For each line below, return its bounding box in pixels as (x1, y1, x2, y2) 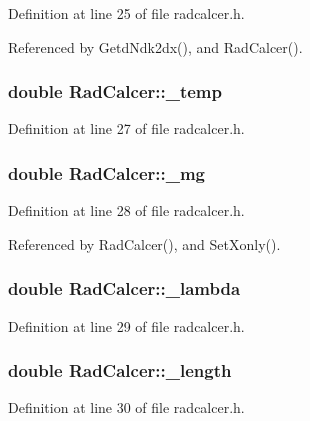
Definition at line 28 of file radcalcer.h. (8, 200, 245, 221)
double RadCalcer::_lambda (8, 276, 241, 301)
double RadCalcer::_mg (8, 160, 206, 185)
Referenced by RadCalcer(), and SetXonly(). (8, 233, 281, 254)
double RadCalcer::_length (8, 358, 232, 383)
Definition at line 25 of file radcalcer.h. (8, 3, 245, 23)
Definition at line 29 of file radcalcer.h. (8, 315, 245, 336)
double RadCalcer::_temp (8, 79, 222, 104)
